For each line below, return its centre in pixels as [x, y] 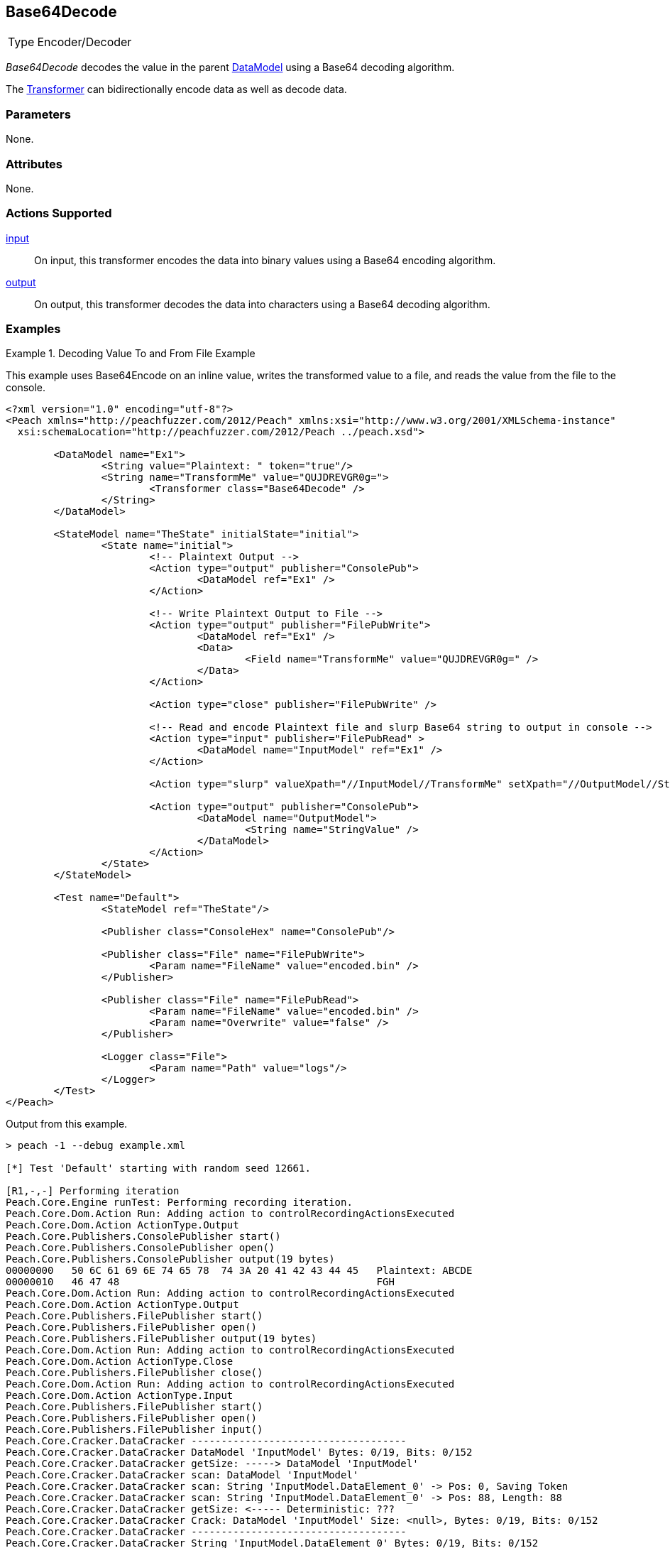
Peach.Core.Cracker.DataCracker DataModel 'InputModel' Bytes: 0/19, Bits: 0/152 [239, 1452]
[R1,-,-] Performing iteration [93, 1191]
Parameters [38, 114]
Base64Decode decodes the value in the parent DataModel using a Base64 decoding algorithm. [230, 67]
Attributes [34, 164]
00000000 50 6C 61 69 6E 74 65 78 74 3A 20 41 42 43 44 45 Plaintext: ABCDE [239, 1271]
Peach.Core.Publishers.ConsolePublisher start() [143, 1237]
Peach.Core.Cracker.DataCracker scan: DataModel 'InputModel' [182, 1475]
